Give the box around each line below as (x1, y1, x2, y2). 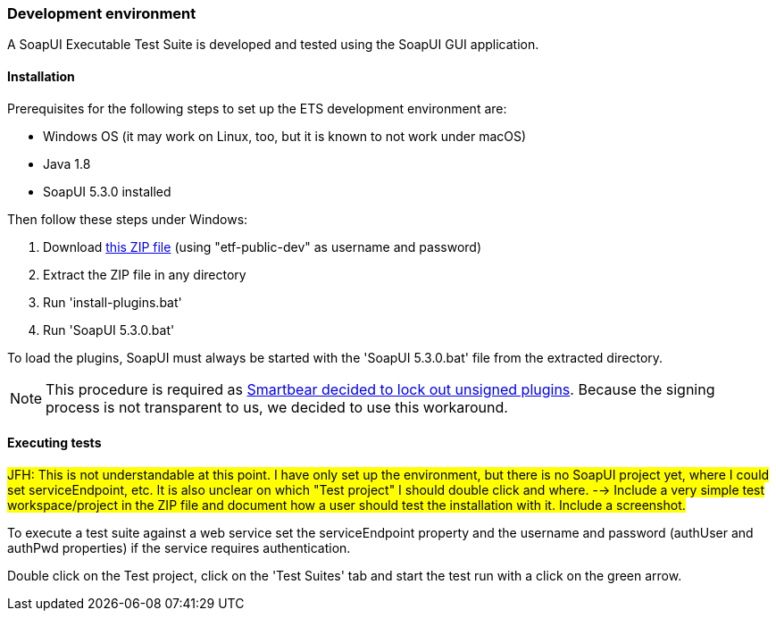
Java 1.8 (43, 155, 91, 171)
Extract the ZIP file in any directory (43, 266, 246, 282)
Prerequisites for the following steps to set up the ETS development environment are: (7, 100, 507, 116)
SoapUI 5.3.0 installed (43, 183, 171, 199)
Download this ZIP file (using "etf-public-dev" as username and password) (43, 238, 482, 255)
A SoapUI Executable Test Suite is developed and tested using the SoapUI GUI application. (7, 37, 539, 53)
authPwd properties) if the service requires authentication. (7, 539, 351, 555)
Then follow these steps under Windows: (7, 211, 248, 227)
